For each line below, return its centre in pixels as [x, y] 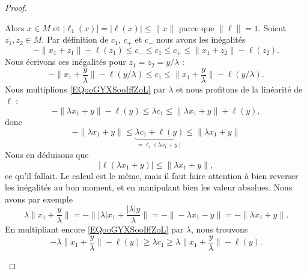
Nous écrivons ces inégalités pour [65, 62]
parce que [196, 27]
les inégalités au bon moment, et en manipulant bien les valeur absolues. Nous [149, 187]
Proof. [16, 7]
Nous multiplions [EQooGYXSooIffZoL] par [85, 89]
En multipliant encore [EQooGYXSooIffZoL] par [94, 229]
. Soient [272, 27]
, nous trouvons [220, 229]
